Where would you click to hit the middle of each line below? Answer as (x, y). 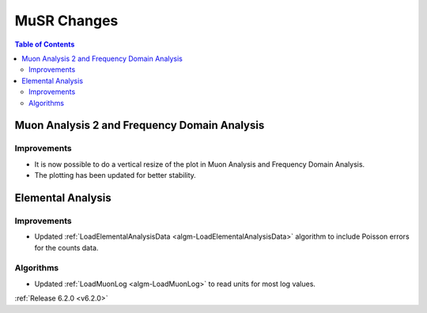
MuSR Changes (66, 21)
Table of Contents (45, 44)
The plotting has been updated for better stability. (115, 175)
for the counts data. (66, 247)
